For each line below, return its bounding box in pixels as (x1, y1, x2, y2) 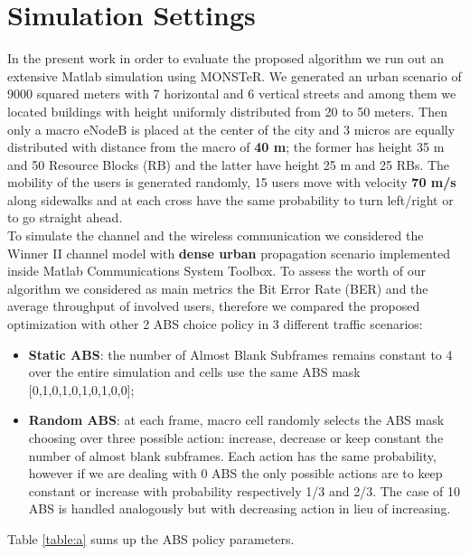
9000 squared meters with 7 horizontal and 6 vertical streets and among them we (7, 84, 456, 103)
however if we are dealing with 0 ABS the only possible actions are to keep (28, 464, 443, 483)
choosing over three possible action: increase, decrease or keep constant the (28, 428, 444, 447)
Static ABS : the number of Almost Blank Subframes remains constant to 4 (28, 344, 453, 363)
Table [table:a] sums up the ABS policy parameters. (7, 529, 295, 548)
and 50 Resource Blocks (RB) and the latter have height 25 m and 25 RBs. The (7, 155, 450, 174)
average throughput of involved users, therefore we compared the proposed (7, 296, 420, 315)
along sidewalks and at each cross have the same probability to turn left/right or (7, 190, 454, 209)
